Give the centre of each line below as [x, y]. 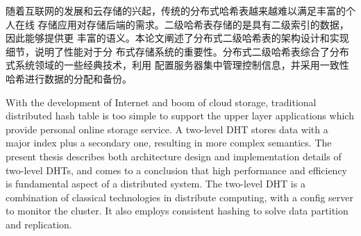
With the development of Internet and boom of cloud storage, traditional [161, 102]
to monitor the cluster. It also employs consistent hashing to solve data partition [177, 211]
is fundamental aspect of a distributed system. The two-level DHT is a [156, 184]
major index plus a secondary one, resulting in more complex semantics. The [169, 143]
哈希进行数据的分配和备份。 [69, 78]
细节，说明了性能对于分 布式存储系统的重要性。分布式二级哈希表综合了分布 [177, 51]
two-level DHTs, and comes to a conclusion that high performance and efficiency [177, 170]
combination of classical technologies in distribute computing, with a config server [180, 197]
